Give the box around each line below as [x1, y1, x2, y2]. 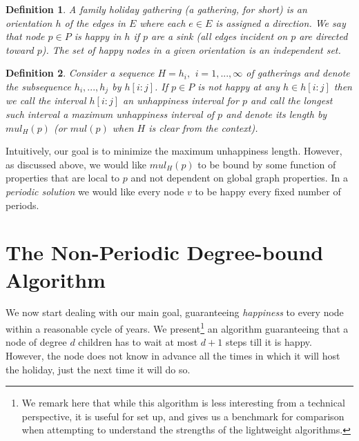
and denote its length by [226, 107, 327, 121]
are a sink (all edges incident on [151, 29, 288, 43]
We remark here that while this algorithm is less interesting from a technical [21, 395, 345, 410]
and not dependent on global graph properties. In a [130, 170, 348, 185]
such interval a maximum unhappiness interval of [6, 107, 215, 121]
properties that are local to [6, 170, 120, 185]
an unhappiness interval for [123, 93, 239, 108]
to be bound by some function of [197, 157, 336, 171]
